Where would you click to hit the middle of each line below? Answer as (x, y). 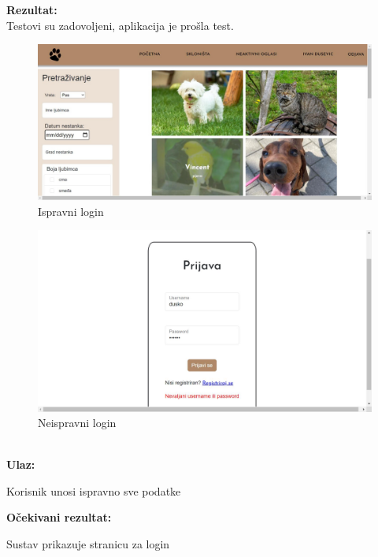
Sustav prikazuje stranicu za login (88, 544)
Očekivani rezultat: (59, 517)
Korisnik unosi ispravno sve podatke (94, 490)
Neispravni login (77, 423)
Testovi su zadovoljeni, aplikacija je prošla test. (120, 25)
